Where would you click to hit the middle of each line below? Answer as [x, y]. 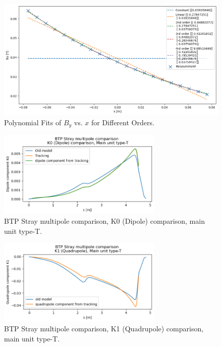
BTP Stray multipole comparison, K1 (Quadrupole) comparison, [104, 329]
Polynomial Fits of [33, 122]
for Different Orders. [123, 122]
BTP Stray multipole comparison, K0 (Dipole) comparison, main [104, 221]
